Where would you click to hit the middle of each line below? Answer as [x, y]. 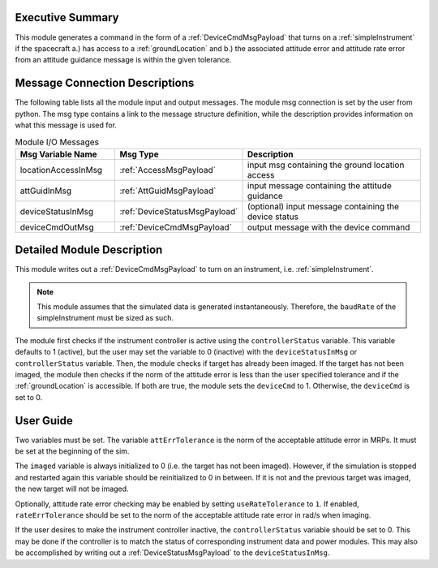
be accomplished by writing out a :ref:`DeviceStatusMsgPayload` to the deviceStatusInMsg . [172, 553]
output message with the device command [329, 227]
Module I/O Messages [57, 142]
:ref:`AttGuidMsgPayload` [168, 191]
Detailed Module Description [89, 250]
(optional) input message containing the [324, 206]
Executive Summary [67, 17]
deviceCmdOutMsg [57, 227]
